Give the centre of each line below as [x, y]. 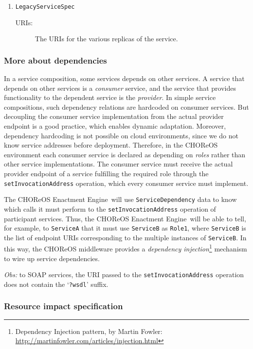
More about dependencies [55, 60]
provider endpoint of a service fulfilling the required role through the [106, 173]
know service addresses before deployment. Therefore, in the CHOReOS [111, 145]
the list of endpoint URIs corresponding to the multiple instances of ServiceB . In [125, 237]
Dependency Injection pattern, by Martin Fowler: [89, 331]
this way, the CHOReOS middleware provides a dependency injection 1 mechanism [126, 248]
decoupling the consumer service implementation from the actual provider [114, 116]
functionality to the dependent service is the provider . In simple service [110, 97]
